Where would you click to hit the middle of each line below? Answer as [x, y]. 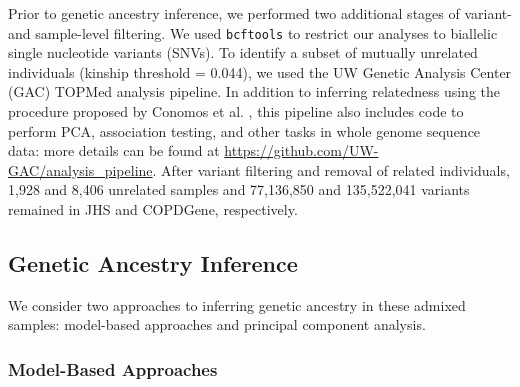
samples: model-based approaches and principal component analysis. [217, 324]
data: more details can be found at [114, 150]
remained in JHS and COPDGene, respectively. [153, 209]
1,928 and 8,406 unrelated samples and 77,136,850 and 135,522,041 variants [239, 189]
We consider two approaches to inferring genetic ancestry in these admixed [237, 304]
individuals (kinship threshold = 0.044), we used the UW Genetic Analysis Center [260, 71]
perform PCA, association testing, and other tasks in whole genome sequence [244, 130]
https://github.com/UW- [301, 150]
